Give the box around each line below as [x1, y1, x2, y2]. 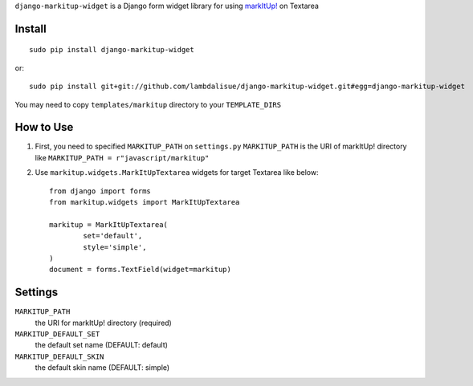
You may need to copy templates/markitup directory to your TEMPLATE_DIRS [14, 100, 281, 109]
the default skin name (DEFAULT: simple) [35, 363, 170, 372]
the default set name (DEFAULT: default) [35, 340, 169, 350]
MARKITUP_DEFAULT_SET [14, 330, 100, 339]
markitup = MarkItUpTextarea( [49, 220, 169, 229]
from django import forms [49, 186, 152, 196]
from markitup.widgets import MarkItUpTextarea [49, 197, 240, 207]
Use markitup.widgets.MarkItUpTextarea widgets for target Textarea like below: [35, 168, 319, 177]
